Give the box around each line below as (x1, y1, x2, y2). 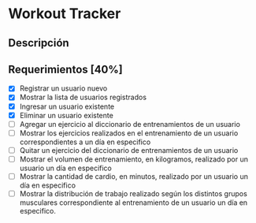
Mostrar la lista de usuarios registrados (19, 92, 147, 102)
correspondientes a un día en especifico (19, 137, 151, 147)
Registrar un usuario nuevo (19, 84, 108, 93)
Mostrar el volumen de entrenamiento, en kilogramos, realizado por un (19, 154, 248, 164)
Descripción (8, 36, 69, 50)
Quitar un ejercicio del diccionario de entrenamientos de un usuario (19, 145, 239, 154)
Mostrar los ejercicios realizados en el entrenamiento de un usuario (19, 128, 239, 138)
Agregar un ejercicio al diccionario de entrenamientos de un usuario (19, 119, 240, 128)
